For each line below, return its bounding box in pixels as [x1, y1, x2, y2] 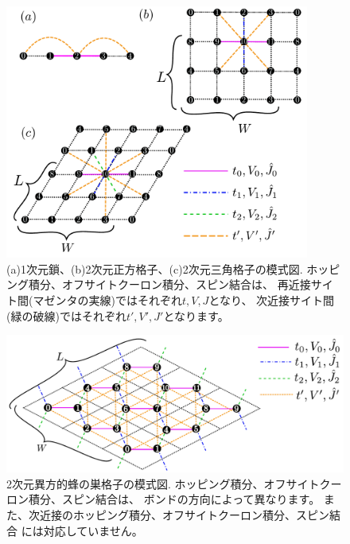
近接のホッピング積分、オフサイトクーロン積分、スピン [39, 506, 329, 523]
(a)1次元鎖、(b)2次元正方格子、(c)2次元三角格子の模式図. [6, 260, 303, 277]
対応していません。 [43, 522, 143, 538]
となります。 [163, 307, 229, 324]
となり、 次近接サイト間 [208, 291, 335, 308]
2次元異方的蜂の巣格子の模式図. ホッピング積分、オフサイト [6, 475, 320, 492]
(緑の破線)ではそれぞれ [6, 307, 126, 324]
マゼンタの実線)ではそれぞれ [33, 291, 182, 308]
